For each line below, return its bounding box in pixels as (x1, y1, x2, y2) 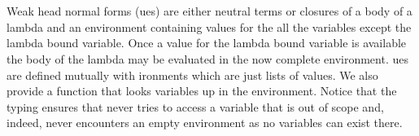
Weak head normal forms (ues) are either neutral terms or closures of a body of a (7, 2, 412, 20)
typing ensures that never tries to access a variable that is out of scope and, (7, 98, 384, 115)
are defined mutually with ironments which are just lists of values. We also (7, 66, 378, 83)
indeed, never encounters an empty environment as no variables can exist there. (7, 114, 403, 131)
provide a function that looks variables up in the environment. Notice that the (7, 82, 397, 99)
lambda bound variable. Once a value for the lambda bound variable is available (7, 34, 407, 51)
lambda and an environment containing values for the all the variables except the (7, 18, 412, 35)
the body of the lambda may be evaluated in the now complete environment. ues (7, 50, 408, 67)
